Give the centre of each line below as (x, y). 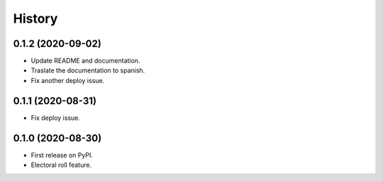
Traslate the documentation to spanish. (88, 70)
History (35, 18)
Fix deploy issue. (56, 118)
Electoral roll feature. (61, 165)
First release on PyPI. (62, 155)
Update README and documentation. (85, 61)
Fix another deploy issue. (68, 80)
